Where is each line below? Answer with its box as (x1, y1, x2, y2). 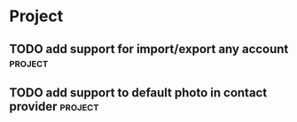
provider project (9, 99, 99, 114)
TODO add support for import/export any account (9, 42, 289, 57)
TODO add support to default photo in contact (9, 85, 268, 100)
